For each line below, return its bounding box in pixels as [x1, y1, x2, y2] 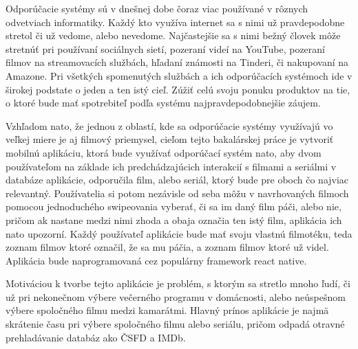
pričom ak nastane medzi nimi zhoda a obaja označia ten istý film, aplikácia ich [6, 212, 342, 227]
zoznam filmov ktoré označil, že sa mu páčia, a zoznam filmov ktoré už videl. [6, 240, 329, 254]
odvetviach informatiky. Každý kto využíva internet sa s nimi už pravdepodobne [6, 14, 345, 29]
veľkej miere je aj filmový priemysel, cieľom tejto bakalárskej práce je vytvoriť [6, 132, 334, 146]
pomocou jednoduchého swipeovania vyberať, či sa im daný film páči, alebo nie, [6, 199, 341, 214]
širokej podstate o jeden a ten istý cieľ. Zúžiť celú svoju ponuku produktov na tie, [6, 82, 350, 96]
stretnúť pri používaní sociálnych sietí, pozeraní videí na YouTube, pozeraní [6, 41, 326, 56]
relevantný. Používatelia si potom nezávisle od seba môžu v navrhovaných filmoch [6, 185, 349, 200]
